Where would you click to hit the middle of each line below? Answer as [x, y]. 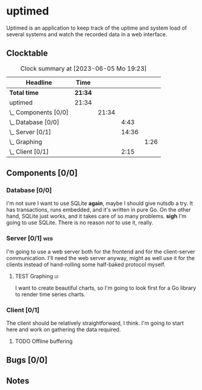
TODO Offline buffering [44, 341]
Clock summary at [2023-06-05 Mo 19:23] [84, 68]
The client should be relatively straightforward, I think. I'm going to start [95, 323]
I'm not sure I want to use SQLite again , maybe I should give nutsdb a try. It [99, 203]
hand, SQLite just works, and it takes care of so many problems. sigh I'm [96, 216]
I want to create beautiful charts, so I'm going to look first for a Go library [106, 288]
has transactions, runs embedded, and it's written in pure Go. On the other [99, 210]
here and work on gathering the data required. [64, 330]
